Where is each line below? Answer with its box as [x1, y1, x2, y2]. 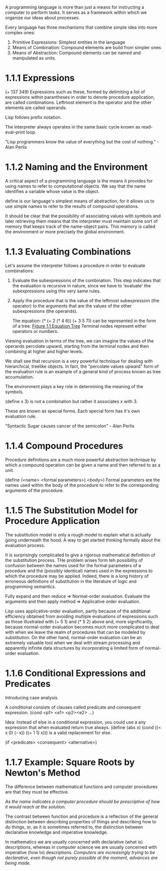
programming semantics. [5, 583, 56, 590]
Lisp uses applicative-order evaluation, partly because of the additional [5, 608, 151, 614]
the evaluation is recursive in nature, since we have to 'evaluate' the [12, 282, 151, 288]
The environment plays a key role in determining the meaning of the [5, 383, 144, 389]
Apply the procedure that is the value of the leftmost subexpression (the [12, 297, 160, 303]
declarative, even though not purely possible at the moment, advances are [5, 855, 158, 861]
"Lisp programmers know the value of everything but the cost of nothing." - [5, 138, 160, 144]
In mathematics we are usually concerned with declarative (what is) [5, 839, 143, 845]
